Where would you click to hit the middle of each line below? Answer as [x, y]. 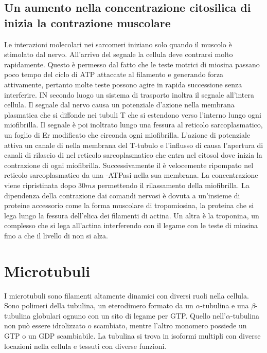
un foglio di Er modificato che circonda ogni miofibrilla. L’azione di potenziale [127, 134]
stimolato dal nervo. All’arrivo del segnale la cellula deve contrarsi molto [119, 54]
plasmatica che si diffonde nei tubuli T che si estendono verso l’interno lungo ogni [133, 114]
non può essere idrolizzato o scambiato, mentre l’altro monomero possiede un [126, 326]
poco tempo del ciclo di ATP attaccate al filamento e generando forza [114, 74]
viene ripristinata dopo [40, 185]
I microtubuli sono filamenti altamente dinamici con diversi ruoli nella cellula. [127, 295]
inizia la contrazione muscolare [87, 22]
